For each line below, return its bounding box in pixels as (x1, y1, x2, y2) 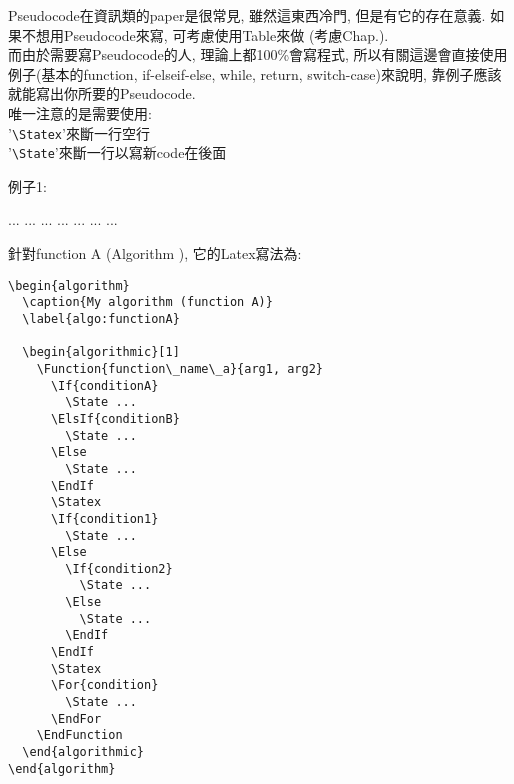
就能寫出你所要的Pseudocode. (8, 83, 196, 104)
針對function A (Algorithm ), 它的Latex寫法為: (8, 243, 302, 264)
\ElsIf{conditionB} (50, 411, 180, 426)
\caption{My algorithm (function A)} (22, 295, 273, 310)
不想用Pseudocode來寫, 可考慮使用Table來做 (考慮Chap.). (21, 24, 389, 45)
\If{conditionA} (50, 378, 159, 393)
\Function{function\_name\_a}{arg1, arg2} (36, 361, 323, 376)
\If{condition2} (65, 561, 173, 576)
